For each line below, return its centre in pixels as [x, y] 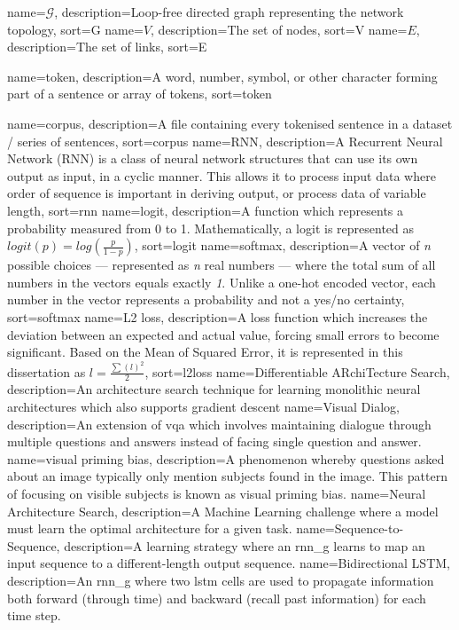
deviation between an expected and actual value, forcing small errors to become [223, 334]
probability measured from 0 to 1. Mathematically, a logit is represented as [211, 228]
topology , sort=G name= [75, 29]
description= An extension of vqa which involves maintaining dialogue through [219, 424]
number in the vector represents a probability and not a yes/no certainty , [206, 299]
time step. [34, 615]
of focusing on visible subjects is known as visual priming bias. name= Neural [217, 493]
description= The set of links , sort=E [107, 47]
